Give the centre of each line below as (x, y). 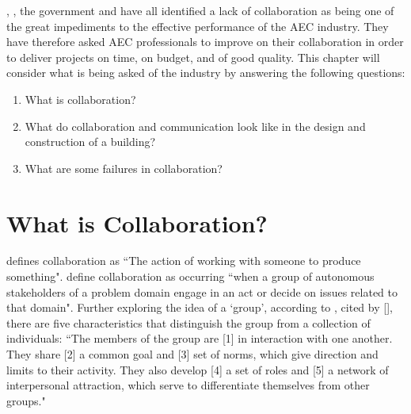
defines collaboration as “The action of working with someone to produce (184, 261)
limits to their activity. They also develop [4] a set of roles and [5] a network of (198, 369)
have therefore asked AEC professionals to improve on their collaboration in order (205, 42)
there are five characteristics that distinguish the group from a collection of (188, 322)
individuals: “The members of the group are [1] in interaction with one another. (200, 338)
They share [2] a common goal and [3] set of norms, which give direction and (192, 354)
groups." (26, 400)
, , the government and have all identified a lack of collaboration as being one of (200, 10)
